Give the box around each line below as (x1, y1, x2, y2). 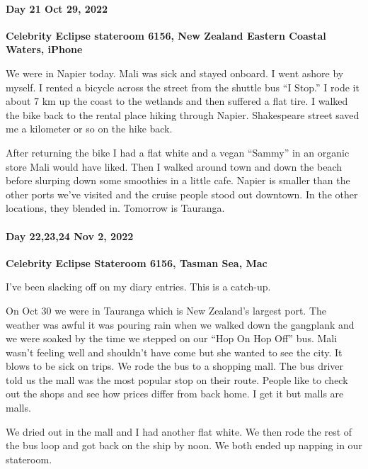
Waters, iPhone (6, 42, 83, 57)
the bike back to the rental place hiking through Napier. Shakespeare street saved (6, 107, 360, 122)
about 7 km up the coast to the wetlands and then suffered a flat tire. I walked (6, 94, 348, 108)
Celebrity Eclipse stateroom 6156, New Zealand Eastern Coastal (6, 28, 326, 43)
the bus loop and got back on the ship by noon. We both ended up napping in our (6, 438, 362, 453)
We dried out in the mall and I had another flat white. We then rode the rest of (6, 424, 352, 439)
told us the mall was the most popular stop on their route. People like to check (6, 372, 348, 387)
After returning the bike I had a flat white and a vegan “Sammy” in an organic (6, 145, 350, 159)
